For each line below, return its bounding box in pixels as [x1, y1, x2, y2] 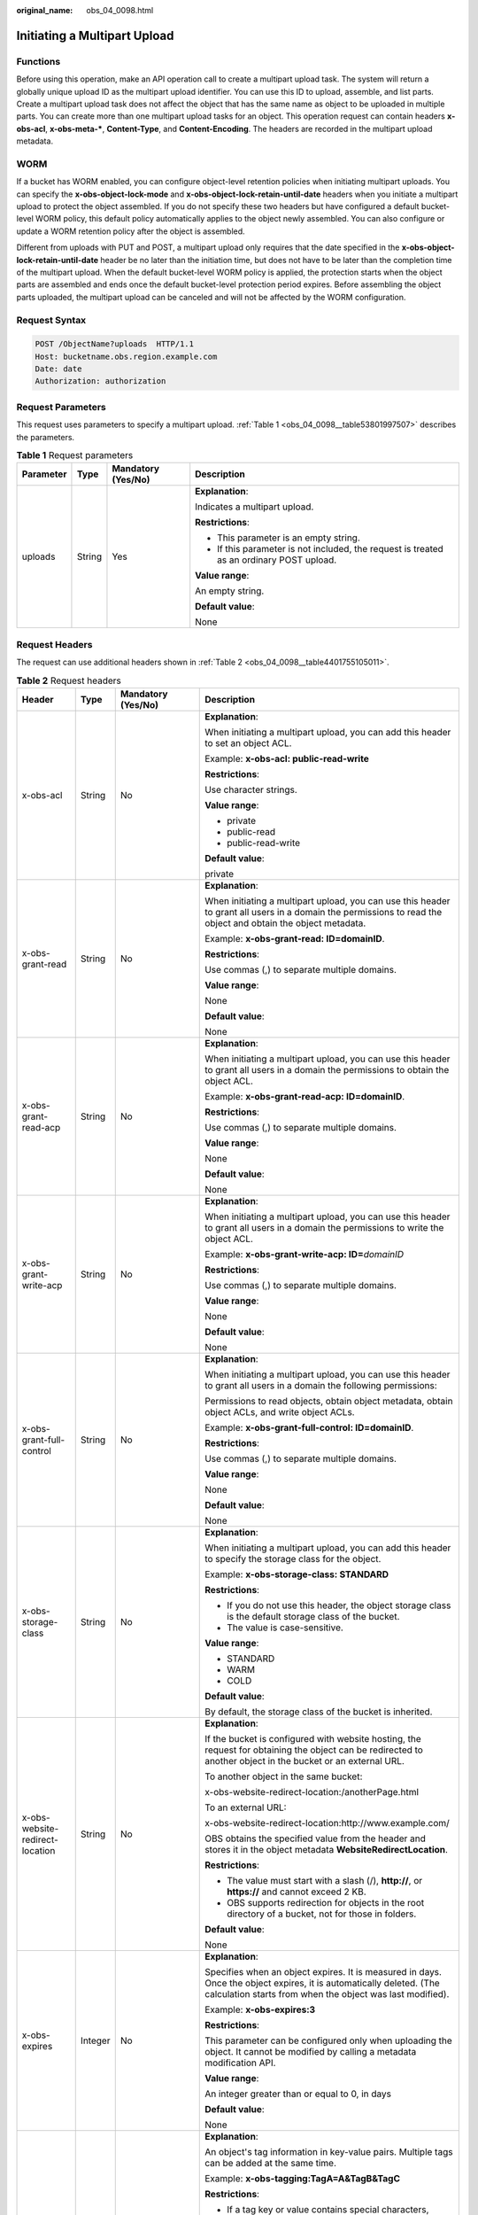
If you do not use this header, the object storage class [227, 1599, 451, 1612]
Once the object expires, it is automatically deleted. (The [204, 1977, 440, 1989]
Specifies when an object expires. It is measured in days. [204, 1965, 443, 1978]
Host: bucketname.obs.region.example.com [35, 351, 218, 361]
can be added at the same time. [204, 2157, 336, 2169]
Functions [16, 55, 61, 67]
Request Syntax [16, 314, 87, 326]
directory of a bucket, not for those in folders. [227, 1908, 417, 1920]
